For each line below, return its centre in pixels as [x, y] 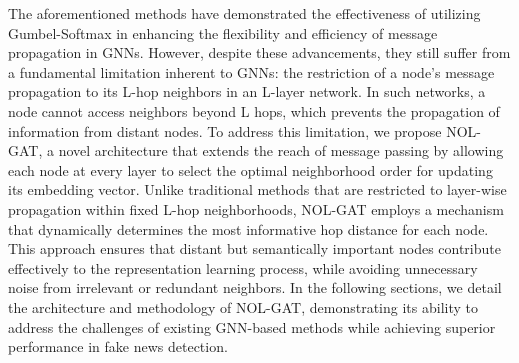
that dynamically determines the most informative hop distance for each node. [248, 228]
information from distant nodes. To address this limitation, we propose [225, 130]
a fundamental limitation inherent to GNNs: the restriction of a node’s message [251, 71]
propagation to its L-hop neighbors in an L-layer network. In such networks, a [247, 91]
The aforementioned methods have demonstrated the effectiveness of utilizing [244, 13]
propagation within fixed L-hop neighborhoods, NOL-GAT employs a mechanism [256, 208]
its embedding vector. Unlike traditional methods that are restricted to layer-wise [257, 189]
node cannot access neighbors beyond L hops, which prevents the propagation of [254, 110]
